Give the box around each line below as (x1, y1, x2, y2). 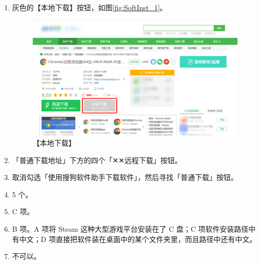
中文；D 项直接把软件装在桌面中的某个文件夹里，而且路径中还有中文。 (19, 233, 257, 244)
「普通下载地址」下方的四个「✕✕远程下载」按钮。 (12, 154, 182, 165)
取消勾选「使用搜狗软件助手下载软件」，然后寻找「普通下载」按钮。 (12, 172, 238, 182)
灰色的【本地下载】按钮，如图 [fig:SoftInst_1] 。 (12, 2, 167, 12)
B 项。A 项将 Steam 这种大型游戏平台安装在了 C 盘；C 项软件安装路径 (12, 224, 249, 234)
